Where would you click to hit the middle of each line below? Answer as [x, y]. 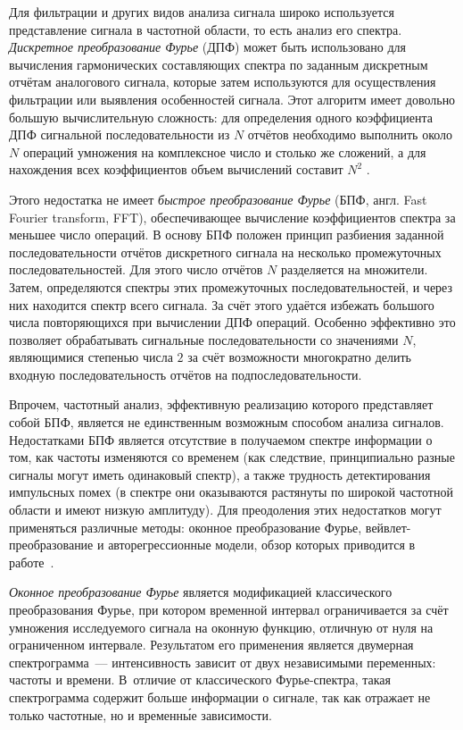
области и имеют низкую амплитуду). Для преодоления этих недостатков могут [225, 510]
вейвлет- [388, 527]
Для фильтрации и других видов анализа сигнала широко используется [202, 12]
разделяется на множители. [354, 269]
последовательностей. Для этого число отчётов [136, 269]
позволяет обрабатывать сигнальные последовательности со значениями [204, 339]
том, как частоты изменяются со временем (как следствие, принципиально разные [232, 457]
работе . [32, 562]
